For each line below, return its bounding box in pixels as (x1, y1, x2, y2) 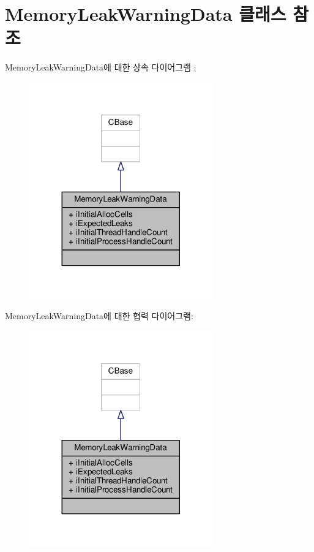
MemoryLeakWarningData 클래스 (5, 1, 286, 26)
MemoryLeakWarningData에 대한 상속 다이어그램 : (5, 61, 196, 74)
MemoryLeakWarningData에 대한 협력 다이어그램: (5, 309, 193, 322)
